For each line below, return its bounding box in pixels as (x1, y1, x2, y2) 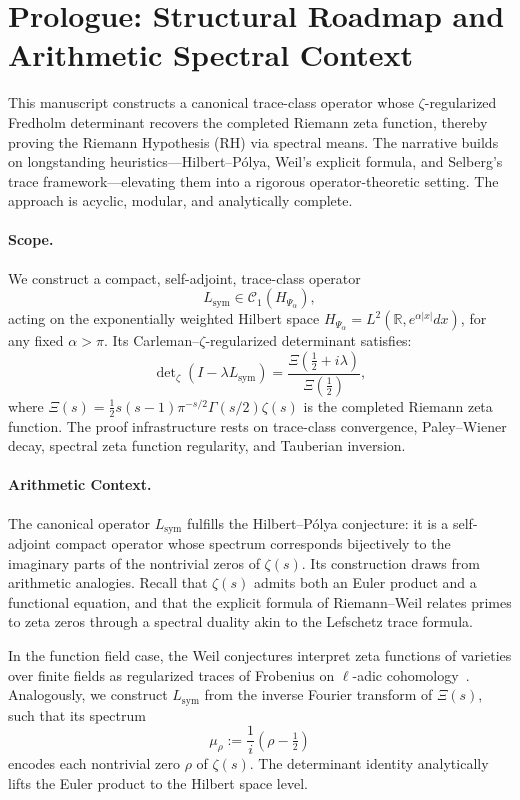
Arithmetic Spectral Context (8, 34, 413, 75)
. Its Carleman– (103, 330, 200, 351)
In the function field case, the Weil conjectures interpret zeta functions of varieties (8, 644, 512, 665)
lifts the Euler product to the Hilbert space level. (8, 772, 308, 793)
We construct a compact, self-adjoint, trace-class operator (8, 267, 361, 288)
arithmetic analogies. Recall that (8, 572, 208, 593)
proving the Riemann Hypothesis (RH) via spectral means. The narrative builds (8, 131, 499, 152)
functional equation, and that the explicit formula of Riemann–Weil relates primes (8, 591, 512, 612)
